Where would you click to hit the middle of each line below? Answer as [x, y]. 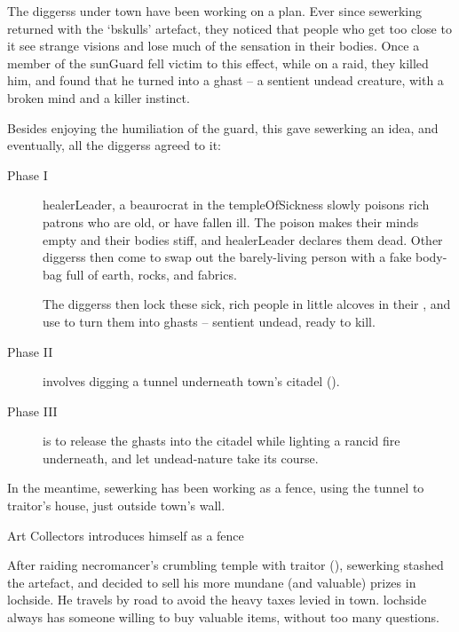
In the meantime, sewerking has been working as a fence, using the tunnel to [216, 488]
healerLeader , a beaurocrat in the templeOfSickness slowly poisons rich [236, 205]
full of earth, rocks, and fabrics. [151, 274]
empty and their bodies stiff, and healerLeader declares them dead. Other [243, 239]
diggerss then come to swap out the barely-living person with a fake [227, 257]
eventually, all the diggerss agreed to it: [114, 145]
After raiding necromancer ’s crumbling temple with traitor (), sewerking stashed [226, 565]
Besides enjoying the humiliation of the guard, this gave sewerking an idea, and [223, 127]
